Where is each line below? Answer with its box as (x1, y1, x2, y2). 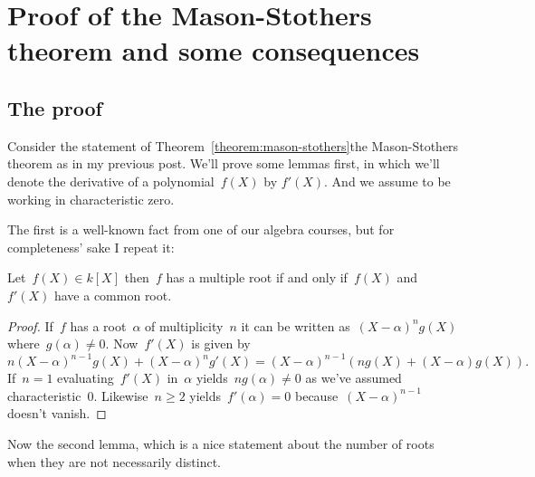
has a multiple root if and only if (166, 268, 348, 287)
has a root (70, 316, 127, 335)
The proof (7, 93, 102, 121)
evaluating (57, 368, 114, 387)
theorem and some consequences (7, 32, 420, 69)
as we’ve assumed (305, 368, 402, 387)
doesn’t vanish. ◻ (7, 404, 107, 423)
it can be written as (241, 316, 350, 335)
